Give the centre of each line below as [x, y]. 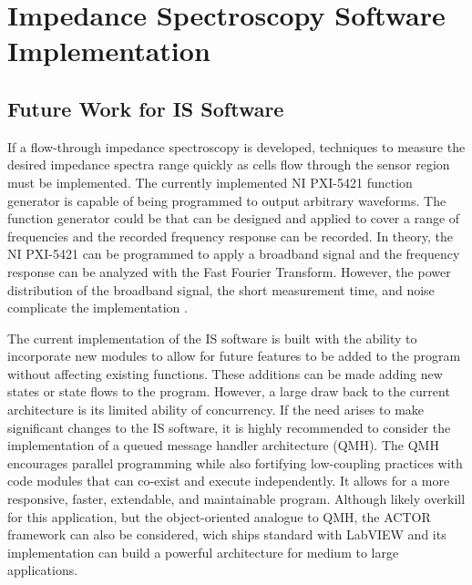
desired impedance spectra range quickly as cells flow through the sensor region [229, 164]
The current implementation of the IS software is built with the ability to [212, 338]
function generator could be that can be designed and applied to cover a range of [234, 218]
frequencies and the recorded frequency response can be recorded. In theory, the [230, 236]
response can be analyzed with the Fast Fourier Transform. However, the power [229, 271]
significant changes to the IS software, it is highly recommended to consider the [229, 427]
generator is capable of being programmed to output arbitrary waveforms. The [227, 200]
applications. [43, 570]
